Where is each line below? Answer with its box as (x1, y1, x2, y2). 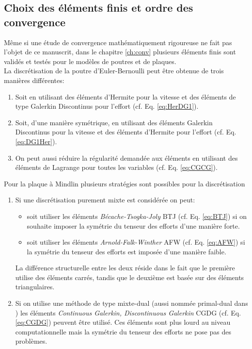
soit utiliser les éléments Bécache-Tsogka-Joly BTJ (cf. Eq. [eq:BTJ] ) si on (27, 211, 247, 221)
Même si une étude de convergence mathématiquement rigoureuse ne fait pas (4, 37, 232, 47)
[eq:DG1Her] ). (15, 136, 57, 146)
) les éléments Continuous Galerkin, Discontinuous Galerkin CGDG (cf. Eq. (15, 307, 241, 317)
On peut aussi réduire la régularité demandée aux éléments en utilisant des (15, 152, 238, 163)
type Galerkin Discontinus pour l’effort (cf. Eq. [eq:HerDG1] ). (15, 101, 199, 111)
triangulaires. (15, 282, 55, 292)
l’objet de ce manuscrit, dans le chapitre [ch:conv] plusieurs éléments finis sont (4, 47, 236, 57)
